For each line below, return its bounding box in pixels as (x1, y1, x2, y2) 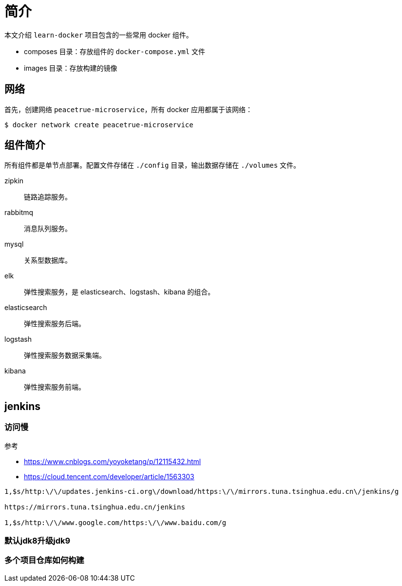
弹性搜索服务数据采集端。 (24, 351, 106, 360)
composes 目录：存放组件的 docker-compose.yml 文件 (24, 47, 206, 56)
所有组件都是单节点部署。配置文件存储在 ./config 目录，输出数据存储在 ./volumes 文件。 (4, 161, 301, 170)
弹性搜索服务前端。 (24, 383, 85, 391)
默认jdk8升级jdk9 (4, 536, 71, 546)
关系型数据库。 (24, 256, 72, 265)
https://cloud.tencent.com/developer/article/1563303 (24, 472, 194, 481)
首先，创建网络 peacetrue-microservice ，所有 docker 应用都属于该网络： (4, 105, 253, 114)
